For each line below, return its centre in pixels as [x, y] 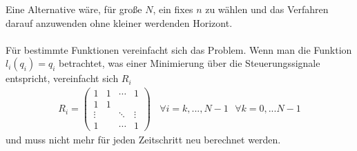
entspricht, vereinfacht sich [62, 78]
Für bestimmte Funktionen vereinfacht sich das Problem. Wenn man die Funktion [179, 49]
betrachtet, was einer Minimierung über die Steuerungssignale [189, 63]
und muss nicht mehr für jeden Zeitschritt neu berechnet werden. [143, 140]
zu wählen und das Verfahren [267, 9]
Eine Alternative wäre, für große [74, 9]
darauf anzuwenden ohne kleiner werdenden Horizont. [119, 22]
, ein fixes [173, 9]
